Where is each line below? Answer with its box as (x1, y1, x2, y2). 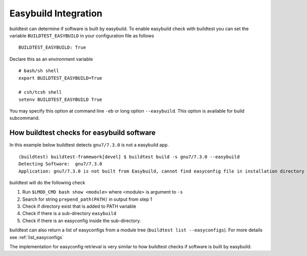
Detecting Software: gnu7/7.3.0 (18, 161, 102, 167)
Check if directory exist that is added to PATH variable (22, 203, 137, 209)
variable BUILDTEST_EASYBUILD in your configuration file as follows (9, 32, 155, 38)
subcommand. (9, 115, 40, 121)
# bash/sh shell (18, 68, 59, 74)
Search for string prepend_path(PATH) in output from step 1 (22, 196, 152, 202)
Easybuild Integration (9, 8, 102, 19)
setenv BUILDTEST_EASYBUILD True (18, 96, 102, 102)
